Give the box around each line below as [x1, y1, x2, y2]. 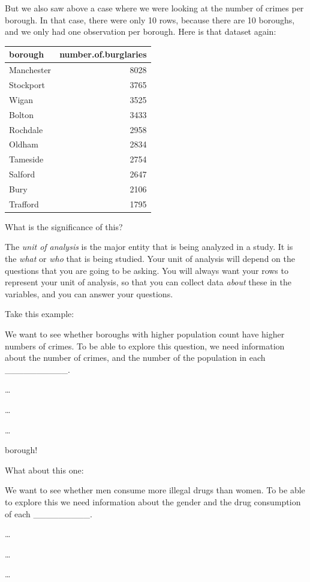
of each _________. [5, 507, 92, 520]
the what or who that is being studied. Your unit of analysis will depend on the [5, 252, 295, 264]
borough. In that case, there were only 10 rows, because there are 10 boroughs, [5, 13, 295, 26]
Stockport [9, 78, 45, 91]
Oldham [9, 138, 39, 150]
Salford [9, 168, 35, 180]
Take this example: [5, 307, 74, 320]
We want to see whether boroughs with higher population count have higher [5, 327, 285, 340]
